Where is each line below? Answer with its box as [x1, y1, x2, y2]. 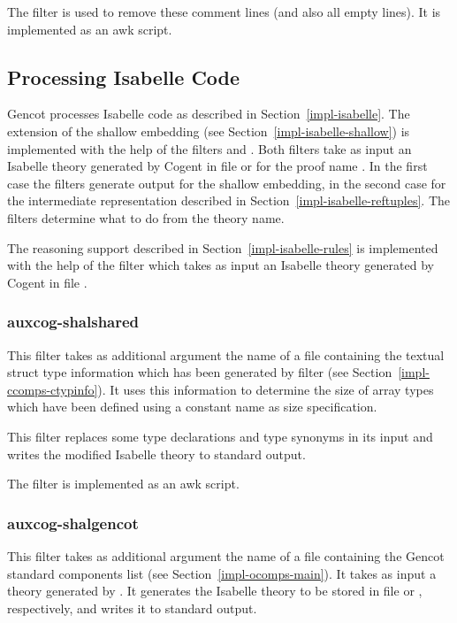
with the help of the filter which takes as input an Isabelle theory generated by [7, 256, 434, 274]
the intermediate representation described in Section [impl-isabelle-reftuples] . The [7, 191, 451, 210]
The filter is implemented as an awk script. [7, 474, 240, 493]
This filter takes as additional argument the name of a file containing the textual [7, 345, 445, 364]
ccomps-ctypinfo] [7, 380, 98, 398]
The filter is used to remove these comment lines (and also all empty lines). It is [7, 3, 441, 20]
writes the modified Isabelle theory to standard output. [7, 444, 306, 463]
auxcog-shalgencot [7, 511, 139, 534]
